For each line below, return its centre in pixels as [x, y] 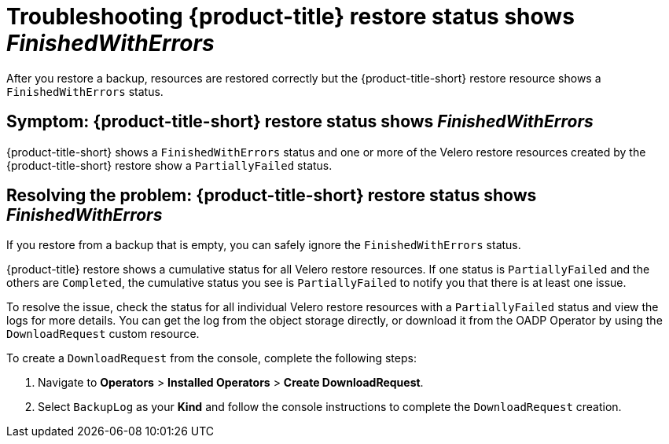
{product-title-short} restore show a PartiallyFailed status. [169, 165]
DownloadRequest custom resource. [103, 334]
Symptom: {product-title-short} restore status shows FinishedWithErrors [300, 122]
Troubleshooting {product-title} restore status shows [290, 17]
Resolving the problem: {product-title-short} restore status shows [272, 196]
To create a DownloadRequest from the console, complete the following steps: [211, 358]
